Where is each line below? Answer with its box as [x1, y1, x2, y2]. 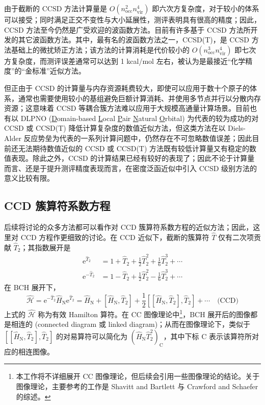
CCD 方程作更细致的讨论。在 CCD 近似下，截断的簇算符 [20, 231, 209, 242]
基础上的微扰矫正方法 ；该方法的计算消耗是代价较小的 [11, 44, 190, 55]
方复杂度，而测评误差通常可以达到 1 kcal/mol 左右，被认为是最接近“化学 [4, 55, 246, 66]
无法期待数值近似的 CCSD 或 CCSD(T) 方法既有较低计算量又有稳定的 [18, 142, 250, 153]
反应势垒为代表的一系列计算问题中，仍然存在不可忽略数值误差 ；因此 [23, 132, 252, 143]
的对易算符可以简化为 [56, 330, 127, 341]
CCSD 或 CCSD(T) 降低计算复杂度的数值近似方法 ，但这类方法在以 [4, 123, 226, 133]
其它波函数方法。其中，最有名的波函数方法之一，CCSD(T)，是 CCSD [18, 34, 250, 45]
